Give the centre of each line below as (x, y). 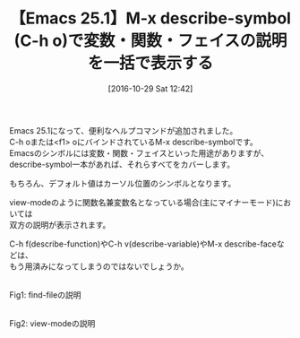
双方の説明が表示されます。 (60, 224)
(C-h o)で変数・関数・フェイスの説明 (150, 41)
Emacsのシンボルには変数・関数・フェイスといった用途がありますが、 (139, 152)
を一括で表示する (150, 63)
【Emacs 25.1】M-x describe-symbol (150, 18)
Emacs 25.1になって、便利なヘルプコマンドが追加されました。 (124, 130)
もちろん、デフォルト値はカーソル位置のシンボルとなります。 (123, 183)
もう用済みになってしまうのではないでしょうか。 (99, 266)
